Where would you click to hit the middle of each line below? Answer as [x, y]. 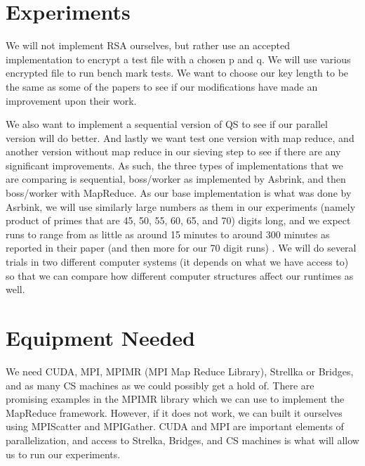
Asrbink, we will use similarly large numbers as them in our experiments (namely [181, 206]
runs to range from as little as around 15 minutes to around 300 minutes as [168, 234]
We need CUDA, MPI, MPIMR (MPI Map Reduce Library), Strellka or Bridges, [180, 371]
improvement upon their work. [71, 100]
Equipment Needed [100, 337]
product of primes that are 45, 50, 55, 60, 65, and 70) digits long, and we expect [178, 220]
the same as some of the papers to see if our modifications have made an [162, 86]
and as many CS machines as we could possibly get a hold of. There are [160, 385]
